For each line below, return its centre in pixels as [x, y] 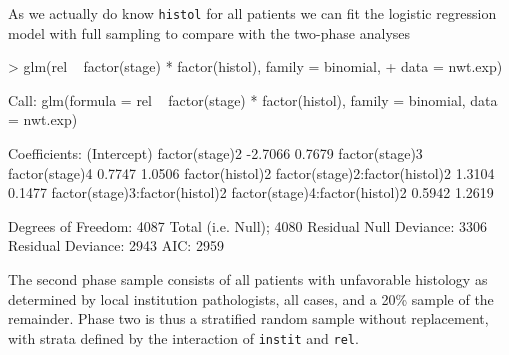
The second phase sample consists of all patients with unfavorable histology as [248, 279]
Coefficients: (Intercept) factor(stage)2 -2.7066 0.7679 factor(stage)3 [215, 153]
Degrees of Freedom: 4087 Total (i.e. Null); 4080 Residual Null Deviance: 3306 [247, 225]
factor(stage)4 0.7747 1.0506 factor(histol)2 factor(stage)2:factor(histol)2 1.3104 [251, 172]
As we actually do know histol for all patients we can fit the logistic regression [252, 13]
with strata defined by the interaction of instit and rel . [183, 337]
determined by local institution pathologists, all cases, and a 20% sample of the [251, 298]
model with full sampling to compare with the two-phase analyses [209, 32]
